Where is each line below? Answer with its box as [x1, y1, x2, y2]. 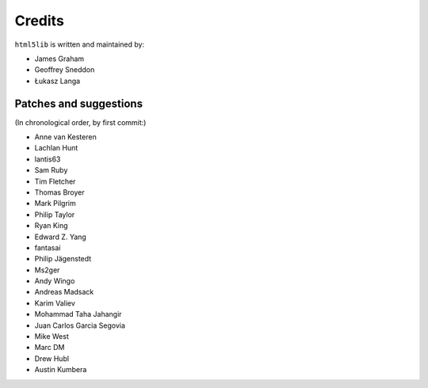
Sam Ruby [34, 165, 68, 175]
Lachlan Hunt [34, 143, 78, 153]
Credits [14, 12, 65, 29]
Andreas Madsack [34, 287, 94, 297]
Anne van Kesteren [34, 132, 97, 142]
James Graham [34, 54, 85, 63]
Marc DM [34, 343, 65, 352]
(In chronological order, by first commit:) [14, 117, 147, 127]
